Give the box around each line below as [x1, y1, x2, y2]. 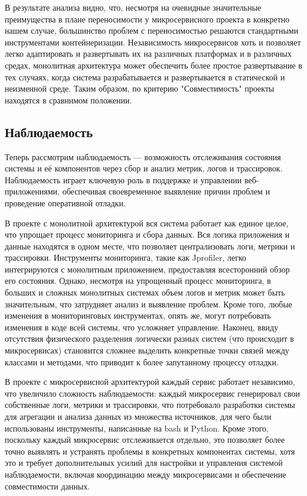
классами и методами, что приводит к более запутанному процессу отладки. [5, 355, 279, 368]
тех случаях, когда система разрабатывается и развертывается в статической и [5, 70, 285, 83]
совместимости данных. [5, 479, 90, 492]
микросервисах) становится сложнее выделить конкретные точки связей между [5, 344, 289, 356]
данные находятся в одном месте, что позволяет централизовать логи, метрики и [5, 239, 295, 252]
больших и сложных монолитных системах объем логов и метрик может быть [5, 286, 285, 299]
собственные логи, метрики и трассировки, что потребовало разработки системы [5, 398, 295, 411]
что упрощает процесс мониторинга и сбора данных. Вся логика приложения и [5, 228, 290, 241]
